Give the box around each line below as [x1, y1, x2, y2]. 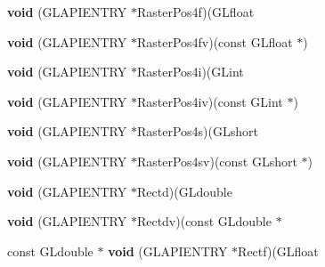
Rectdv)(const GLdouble [136, 212, 272, 231]
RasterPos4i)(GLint [136, 62, 244, 81]
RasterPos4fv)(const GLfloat [136, 32, 293, 51]
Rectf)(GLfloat [238, 241, 319, 260]
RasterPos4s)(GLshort [136, 122, 258, 141]
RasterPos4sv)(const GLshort [136, 151, 297, 170]
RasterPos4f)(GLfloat [136, 3, 255, 20]
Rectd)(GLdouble [136, 182, 232, 200]
